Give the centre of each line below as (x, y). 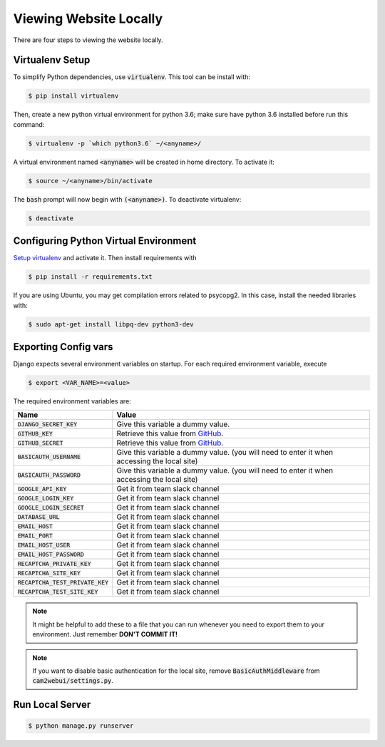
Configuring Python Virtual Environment (105, 241)
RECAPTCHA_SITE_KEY (49, 573)
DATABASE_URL (38, 517)
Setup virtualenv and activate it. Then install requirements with (105, 258)
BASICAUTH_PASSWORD (49, 475)
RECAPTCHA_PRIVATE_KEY (55, 563)
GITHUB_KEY (35, 434)
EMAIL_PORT (35, 536)
